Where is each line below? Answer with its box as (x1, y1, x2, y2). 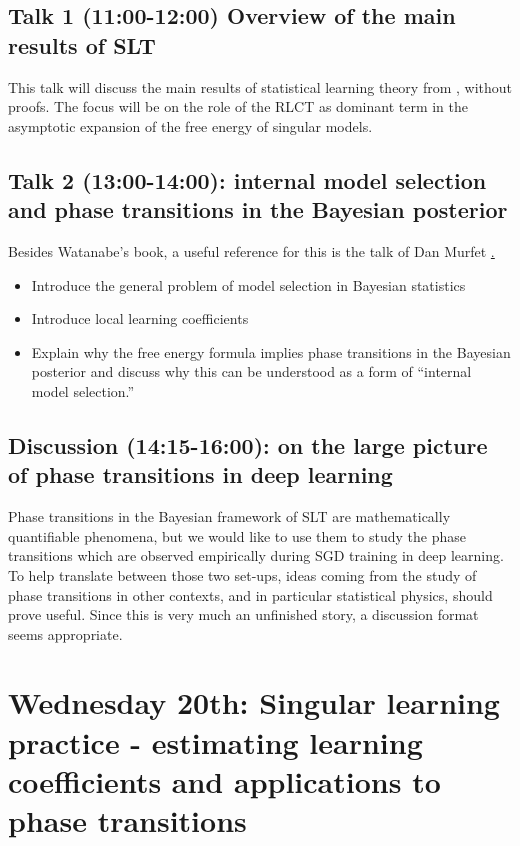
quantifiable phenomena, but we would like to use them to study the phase (8, 525, 466, 546)
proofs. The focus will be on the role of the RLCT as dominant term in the (8, 96, 468, 117)
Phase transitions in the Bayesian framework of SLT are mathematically (8, 506, 451, 527)
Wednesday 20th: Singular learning (8, 682, 500, 723)
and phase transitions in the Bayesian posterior (8, 194, 508, 225)
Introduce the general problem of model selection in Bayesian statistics (31, 274, 466, 295)
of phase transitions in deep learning (8, 459, 393, 490)
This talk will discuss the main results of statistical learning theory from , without (8, 76, 512, 97)
